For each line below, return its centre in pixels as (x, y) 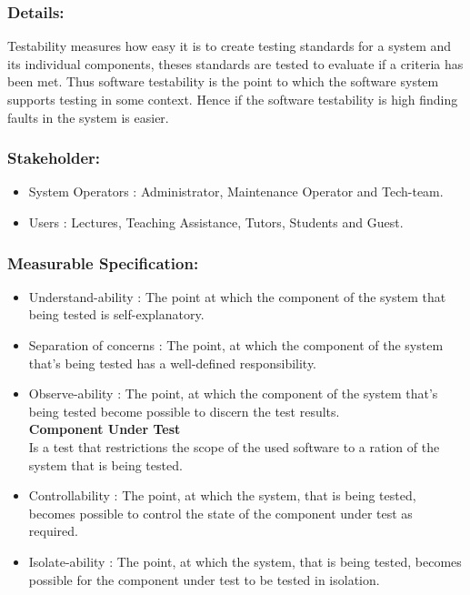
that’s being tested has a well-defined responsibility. (173, 363)
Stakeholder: (54, 158)
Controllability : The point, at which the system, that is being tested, (222, 495)
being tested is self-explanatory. (116, 314)
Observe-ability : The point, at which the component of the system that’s (233, 393)
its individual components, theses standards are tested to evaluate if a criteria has (235, 63)
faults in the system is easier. (88, 117)
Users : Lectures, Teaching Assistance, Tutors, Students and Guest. (216, 222)
